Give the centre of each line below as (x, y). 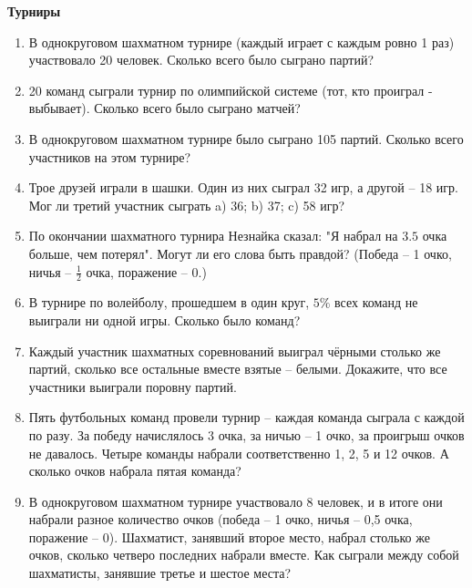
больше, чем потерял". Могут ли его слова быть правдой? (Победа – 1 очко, (240, 253)
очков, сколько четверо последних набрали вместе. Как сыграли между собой (244, 555)
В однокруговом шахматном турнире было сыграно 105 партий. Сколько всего (246, 138)
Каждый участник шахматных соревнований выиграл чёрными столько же (235, 351)
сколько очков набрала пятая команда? (135, 471)
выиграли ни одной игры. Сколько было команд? (164, 320)
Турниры (34, 11)
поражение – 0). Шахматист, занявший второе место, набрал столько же (229, 536)
